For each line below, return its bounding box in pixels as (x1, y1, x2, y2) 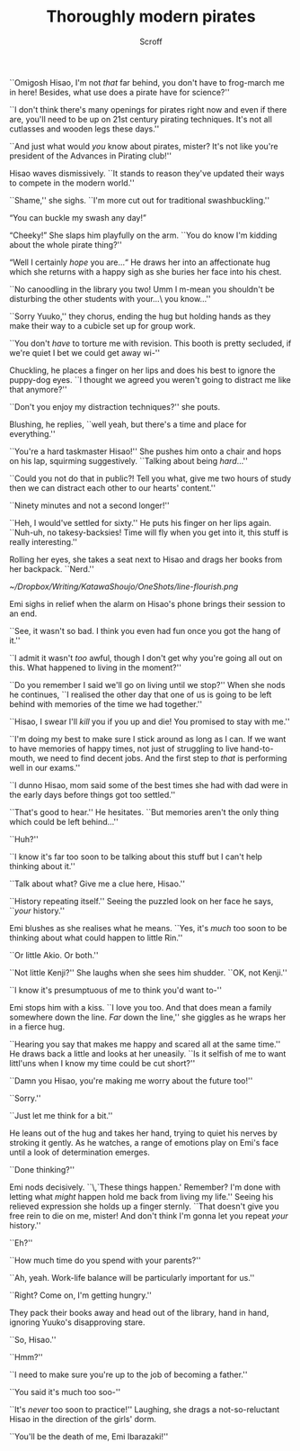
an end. (9, 608, 38, 619)
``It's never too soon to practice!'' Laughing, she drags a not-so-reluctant (9, 1403, 280, 1415)
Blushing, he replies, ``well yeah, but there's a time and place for (9, 419, 247, 430)
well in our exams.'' (9, 762, 81, 773)
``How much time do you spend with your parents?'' (9, 1255, 201, 1265)
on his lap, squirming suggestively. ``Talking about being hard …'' (9, 455, 249, 466)
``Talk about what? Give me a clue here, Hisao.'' (9, 878, 186, 889)
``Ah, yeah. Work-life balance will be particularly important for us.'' (9, 1272, 255, 1283)
